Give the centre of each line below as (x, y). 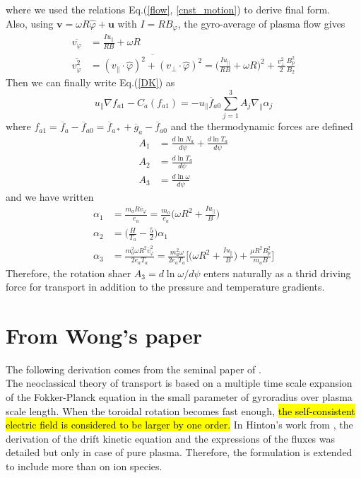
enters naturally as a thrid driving (277, 273)
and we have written (50, 196)
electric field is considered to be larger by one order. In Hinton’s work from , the (179, 425)
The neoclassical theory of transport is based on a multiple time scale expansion (179, 383)
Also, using (30, 23)
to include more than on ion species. (84, 466)
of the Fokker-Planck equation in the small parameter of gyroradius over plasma (179, 397)
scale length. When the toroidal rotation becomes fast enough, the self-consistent (180, 410)
